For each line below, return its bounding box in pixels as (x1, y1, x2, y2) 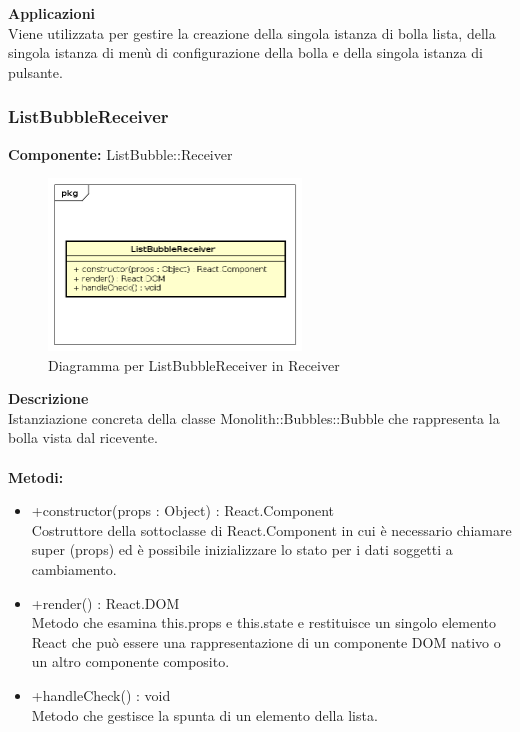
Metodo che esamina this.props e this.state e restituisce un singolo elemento (31, 612, 496, 633)
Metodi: (8, 466, 64, 487)
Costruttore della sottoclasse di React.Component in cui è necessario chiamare (31, 519, 512, 540)
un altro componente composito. (31, 651, 230, 672)
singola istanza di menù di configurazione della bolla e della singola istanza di (8, 42, 483, 63)
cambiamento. (31, 559, 117, 580)
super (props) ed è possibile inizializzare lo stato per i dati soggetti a (31, 539, 453, 560)
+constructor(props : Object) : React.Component (31, 500, 335, 521)
